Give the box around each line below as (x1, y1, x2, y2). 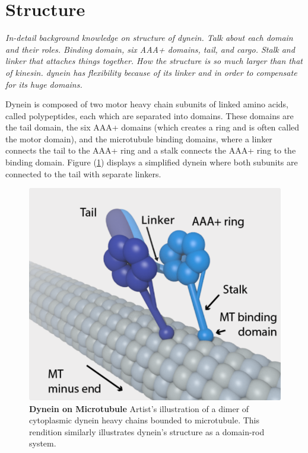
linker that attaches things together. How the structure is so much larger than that (5, 55, 303, 67)
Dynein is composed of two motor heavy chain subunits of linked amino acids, (5, 98, 289, 110)
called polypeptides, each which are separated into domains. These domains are (5, 109, 294, 122)
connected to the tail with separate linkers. (5, 167, 161, 180)
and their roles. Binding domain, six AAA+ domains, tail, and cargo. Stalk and (5, 43, 295, 55)
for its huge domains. (5, 78, 82, 90)
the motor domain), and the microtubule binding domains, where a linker (5, 132, 272, 145)
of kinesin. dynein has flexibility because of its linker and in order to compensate (5, 66, 297, 78)
